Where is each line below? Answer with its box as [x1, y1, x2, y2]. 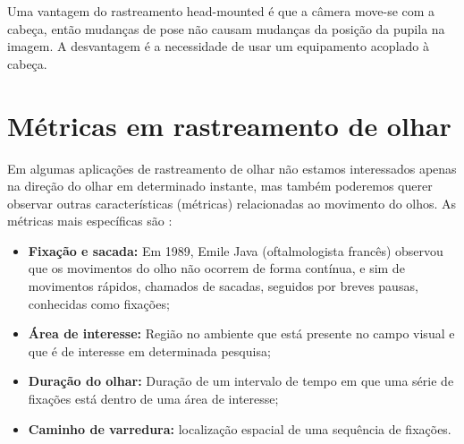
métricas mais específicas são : [7, 211, 173, 230]
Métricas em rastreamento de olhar [7, 107, 451, 143]
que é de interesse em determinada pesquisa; [28, 341, 271, 360]
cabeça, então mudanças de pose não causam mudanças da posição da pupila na [7, 19, 445, 38]
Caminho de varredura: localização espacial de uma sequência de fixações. [28, 419, 451, 438]
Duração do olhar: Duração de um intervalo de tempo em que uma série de [28, 371, 454, 390]
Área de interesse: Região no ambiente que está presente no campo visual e [28, 324, 455, 343]
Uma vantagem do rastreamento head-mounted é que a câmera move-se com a [7, 2, 435, 20]
